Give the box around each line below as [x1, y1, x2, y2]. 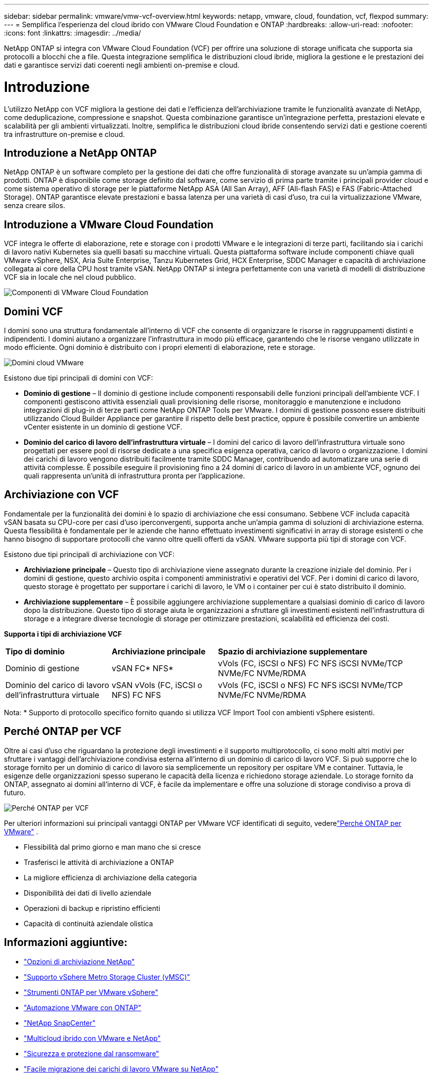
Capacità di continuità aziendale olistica [24, 919, 153, 928]
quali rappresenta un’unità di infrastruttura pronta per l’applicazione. [24, 472, 245, 480]
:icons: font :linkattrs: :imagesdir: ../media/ [4, 29, 141, 37]
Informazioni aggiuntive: [4, 936, 128, 949]
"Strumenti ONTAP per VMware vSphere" [24, 988, 158, 996]
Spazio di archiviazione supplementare [218, 646, 368, 656]
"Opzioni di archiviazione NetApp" [24, 957, 135, 966]
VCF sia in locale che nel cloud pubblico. [4, 273, 136, 282]
